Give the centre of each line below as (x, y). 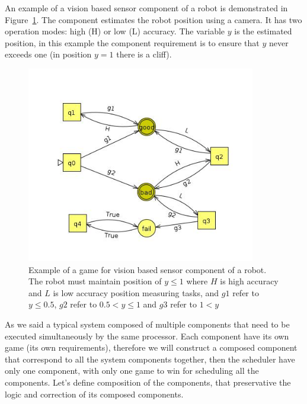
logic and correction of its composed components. (94, 394)
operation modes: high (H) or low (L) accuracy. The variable (115, 31)
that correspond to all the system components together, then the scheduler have (150, 359)
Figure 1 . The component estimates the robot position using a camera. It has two (153, 19)
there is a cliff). (144, 54)
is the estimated (263, 31)
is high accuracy (249, 281)
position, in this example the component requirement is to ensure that (132, 42)
